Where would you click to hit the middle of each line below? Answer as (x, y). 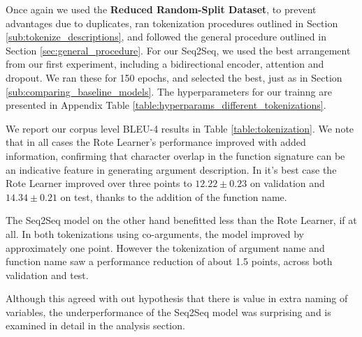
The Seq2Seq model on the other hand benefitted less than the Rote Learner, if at (181, 220)
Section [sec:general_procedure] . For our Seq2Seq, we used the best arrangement (178, 50)
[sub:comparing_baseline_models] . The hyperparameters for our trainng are (169, 91)
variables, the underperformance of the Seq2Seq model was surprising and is (168, 312)
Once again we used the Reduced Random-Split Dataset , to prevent (161, 9)
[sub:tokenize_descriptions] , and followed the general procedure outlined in (166, 37)
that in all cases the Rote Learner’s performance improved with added (156, 142)
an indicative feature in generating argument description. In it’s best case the (171, 169)
